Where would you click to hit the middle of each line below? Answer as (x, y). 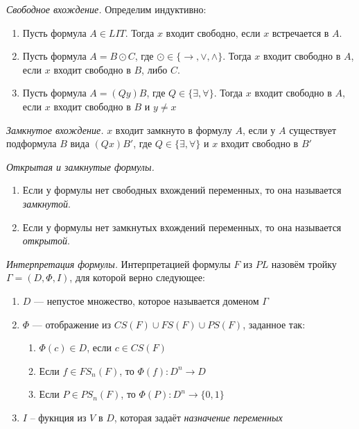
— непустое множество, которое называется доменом (147, 300)
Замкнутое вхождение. (55, 129)
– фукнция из (58, 417)
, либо (155, 69)
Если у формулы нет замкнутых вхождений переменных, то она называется (182, 227)
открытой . (46, 241)
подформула (32, 143)
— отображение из (72, 324)
